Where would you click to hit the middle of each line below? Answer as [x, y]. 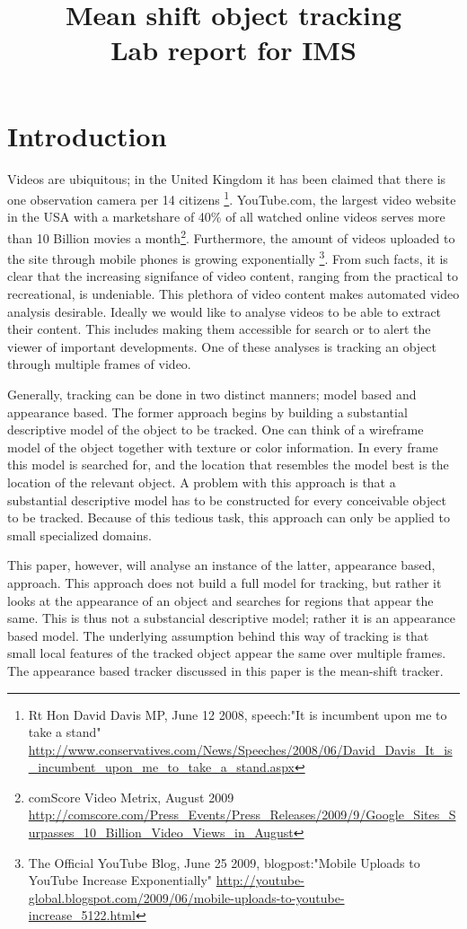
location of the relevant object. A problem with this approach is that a [202, 482]
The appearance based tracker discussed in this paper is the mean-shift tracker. [225, 670]
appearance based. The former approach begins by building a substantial [207, 412]
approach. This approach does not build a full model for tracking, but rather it [225, 582]
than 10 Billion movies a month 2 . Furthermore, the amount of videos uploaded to [231, 236]
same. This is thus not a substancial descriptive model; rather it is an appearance [231, 618]
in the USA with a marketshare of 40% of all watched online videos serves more [226, 217]
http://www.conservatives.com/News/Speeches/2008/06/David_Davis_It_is [240, 749]
